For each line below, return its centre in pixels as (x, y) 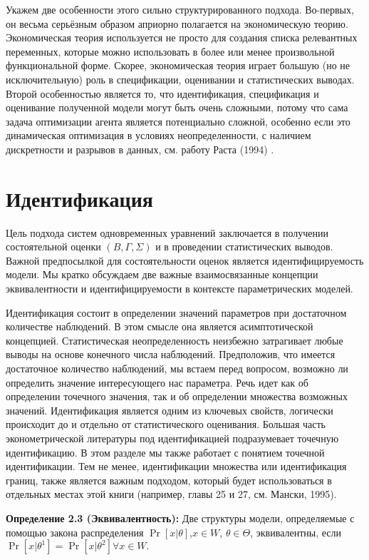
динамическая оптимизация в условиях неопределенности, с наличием (158, 135)
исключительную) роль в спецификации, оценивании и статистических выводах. (180, 79)
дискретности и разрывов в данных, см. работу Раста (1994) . (140, 149)
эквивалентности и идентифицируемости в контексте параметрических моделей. (180, 289)
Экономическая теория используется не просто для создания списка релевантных (182, 37)
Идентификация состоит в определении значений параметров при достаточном (176, 312)
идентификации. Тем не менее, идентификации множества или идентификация (176, 466)
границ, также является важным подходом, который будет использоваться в (169, 480)
